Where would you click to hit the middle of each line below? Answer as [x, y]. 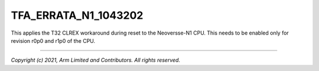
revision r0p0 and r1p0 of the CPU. [53, 40]
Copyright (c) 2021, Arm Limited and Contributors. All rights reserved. [95, 60]
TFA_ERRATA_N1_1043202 [77, 15]
